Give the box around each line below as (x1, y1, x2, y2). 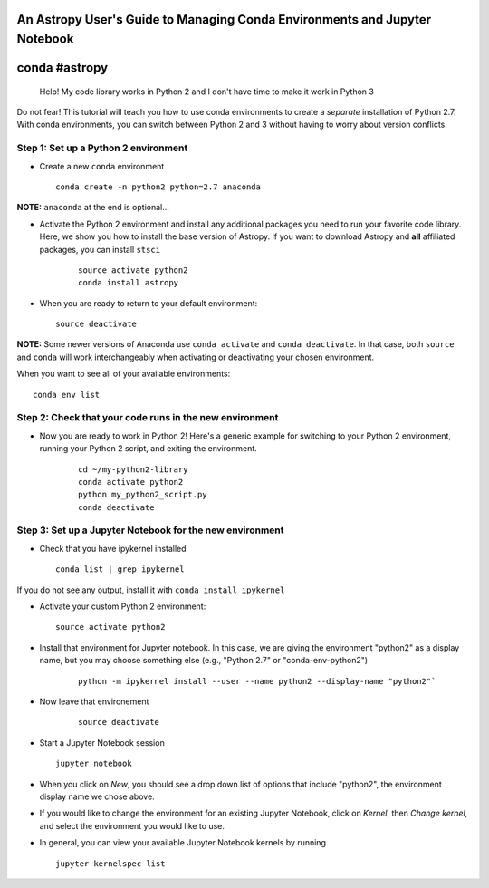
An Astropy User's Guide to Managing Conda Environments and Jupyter (16, 12, 432, 27)
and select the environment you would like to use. (39, 820, 225, 831)
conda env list (33, 390, 101, 400)
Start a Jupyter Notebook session (39, 737, 165, 748)
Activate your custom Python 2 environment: (39, 601, 206, 612)
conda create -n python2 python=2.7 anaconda (55, 181, 262, 192)
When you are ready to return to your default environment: (39, 297, 258, 308)
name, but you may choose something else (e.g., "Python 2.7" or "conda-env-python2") (39, 655, 369, 666)
